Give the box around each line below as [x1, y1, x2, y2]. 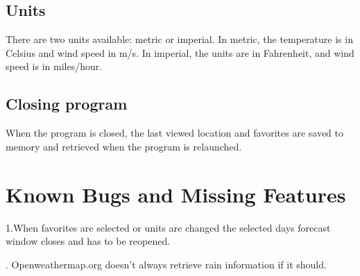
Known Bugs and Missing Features [6, 180, 346, 208]
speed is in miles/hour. [6, 59, 103, 74]
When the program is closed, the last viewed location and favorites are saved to [6, 126, 344, 140]
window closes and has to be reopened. [6, 234, 171, 248]
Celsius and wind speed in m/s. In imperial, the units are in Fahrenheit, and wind [6, 45, 354, 60]
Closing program [6, 93, 128, 114]
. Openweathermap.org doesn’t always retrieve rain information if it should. [6, 257, 327, 271]
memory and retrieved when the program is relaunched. [6, 139, 242, 153]
